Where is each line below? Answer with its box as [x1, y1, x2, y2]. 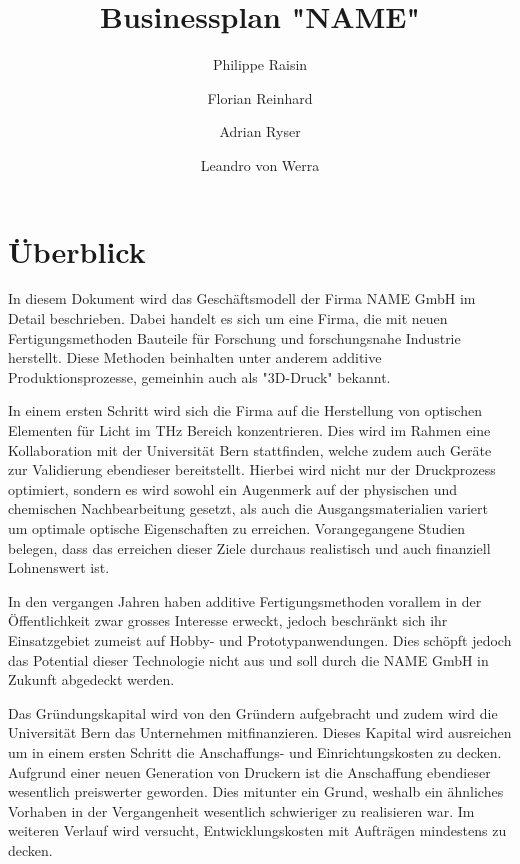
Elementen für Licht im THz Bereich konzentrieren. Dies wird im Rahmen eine [8, 420, 491, 440]
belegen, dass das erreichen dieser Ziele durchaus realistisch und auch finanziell [8, 537, 491, 558]
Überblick [8, 230, 146, 271]
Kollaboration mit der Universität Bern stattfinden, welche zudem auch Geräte [8, 439, 492, 460]
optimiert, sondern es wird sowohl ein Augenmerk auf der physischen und [8, 478, 457, 499]
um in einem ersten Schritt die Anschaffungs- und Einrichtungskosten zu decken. [8, 741, 502, 762]
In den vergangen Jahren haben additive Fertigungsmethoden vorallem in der [8, 590, 482, 611]
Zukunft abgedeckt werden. [8, 669, 175, 690]
